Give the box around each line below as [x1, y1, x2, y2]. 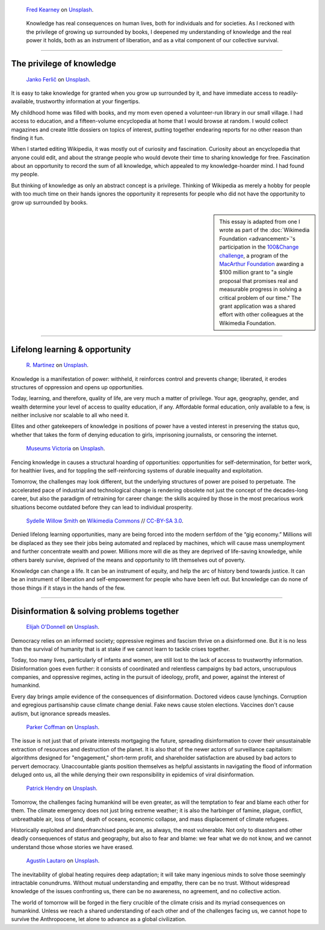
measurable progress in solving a [219, 285, 302, 293]
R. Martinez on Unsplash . [26, 361, 89, 369]
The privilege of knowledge [11, 58, 117, 69]
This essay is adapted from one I [219, 218, 300, 226]
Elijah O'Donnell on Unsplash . [26, 623, 99, 631]
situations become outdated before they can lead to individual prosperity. [11, 503, 193, 511]
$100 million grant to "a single [219, 269, 293, 276]
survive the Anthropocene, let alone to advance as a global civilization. [11, 916, 187, 923]
